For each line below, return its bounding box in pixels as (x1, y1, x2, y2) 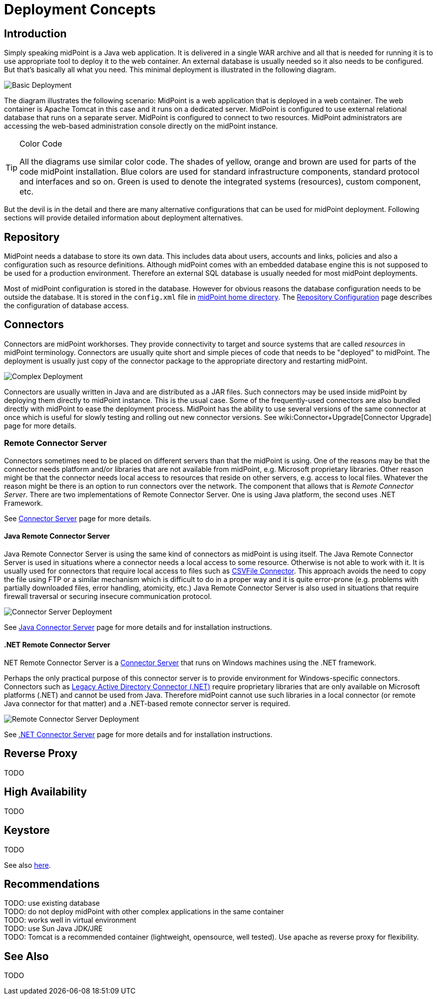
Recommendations (4, 878, 100, 890)
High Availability (4, 786, 87, 799)
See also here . (4, 860, 51, 869)
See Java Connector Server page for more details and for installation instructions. (4, 622, 272, 631)
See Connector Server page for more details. (4, 514, 152, 523)
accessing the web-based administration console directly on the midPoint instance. (4, 122, 278, 131)
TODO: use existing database (4, 899, 100, 908)
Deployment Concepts (4, 1, 156, 18)
